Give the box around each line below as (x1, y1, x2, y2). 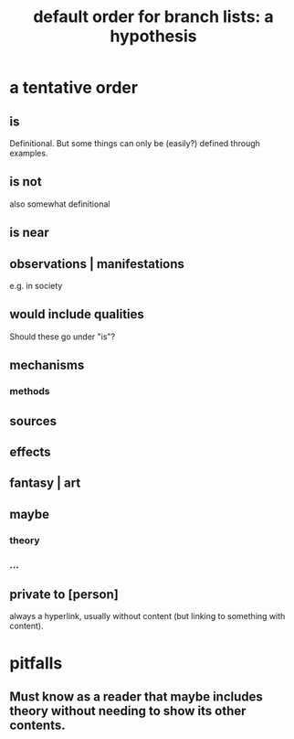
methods (9, 385, 50, 398)
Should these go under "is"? (9, 331, 116, 342)
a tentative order (9, 78, 139, 98)
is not (9, 174, 43, 189)
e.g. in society (9, 281, 63, 292)
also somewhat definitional (9, 198, 110, 209)
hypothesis (109, 26, 198, 47)
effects (9, 444, 52, 459)
